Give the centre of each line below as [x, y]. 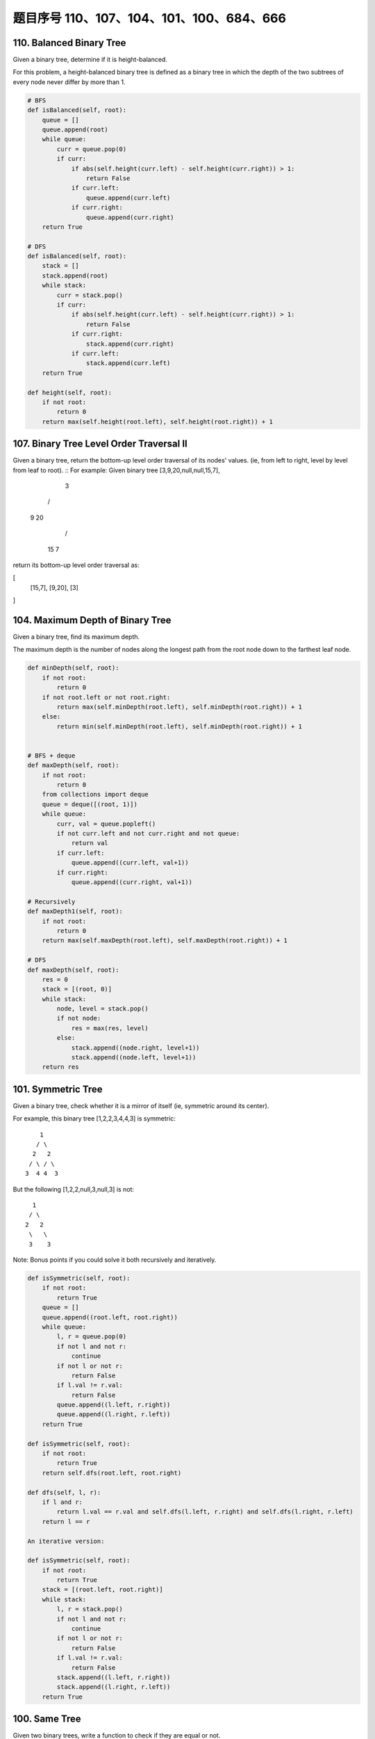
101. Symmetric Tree [58, 1089]
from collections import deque [95, 794]
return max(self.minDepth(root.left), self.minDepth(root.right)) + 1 [179, 707]
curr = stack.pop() [90, 295]
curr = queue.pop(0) [92, 149]
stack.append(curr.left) [128, 363]
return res [60, 1067]
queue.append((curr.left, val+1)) [130, 863]
